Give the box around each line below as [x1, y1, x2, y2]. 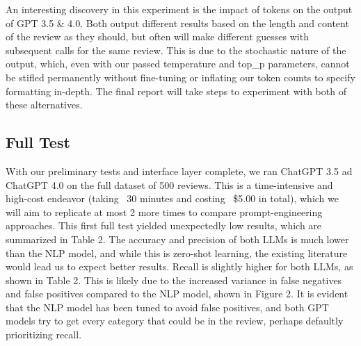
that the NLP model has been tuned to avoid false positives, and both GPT [6, 299, 329, 314]
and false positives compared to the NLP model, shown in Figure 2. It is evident [6, 286, 348, 301]
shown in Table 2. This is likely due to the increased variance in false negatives [6, 272, 342, 287]
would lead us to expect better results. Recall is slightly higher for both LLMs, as [6, 259, 353, 274]
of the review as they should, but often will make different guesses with [6, 29, 309, 44]
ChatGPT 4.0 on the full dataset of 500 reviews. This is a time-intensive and [6, 177, 333, 192]
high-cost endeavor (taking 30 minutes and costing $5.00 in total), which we [6, 191, 339, 206]
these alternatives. [6, 97, 83, 112]
